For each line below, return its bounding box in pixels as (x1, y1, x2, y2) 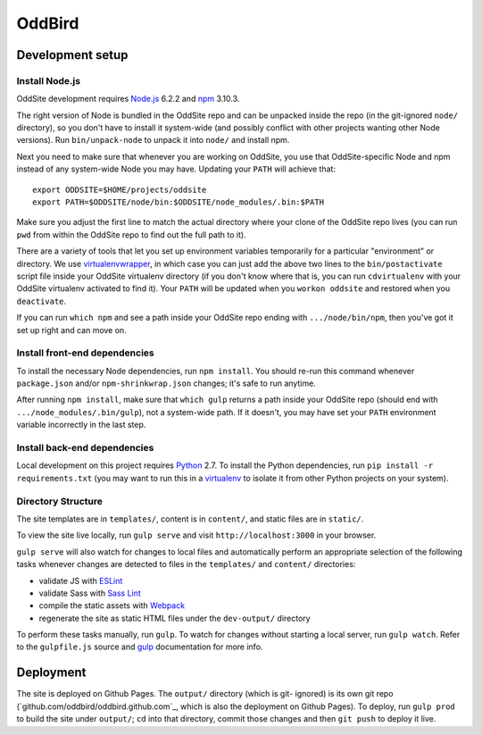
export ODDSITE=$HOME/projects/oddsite (32, 184, 207, 195)
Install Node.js (16, 74, 80, 87)
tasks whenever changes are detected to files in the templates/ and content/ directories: (16, 559, 356, 570)
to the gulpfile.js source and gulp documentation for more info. (16, 641, 263, 652)
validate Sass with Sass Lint (38, 588, 142, 598)
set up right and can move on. (16, 324, 127, 335)
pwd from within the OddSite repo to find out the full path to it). (16, 229, 246, 240)
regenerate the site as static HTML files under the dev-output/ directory (38, 613, 312, 623)
